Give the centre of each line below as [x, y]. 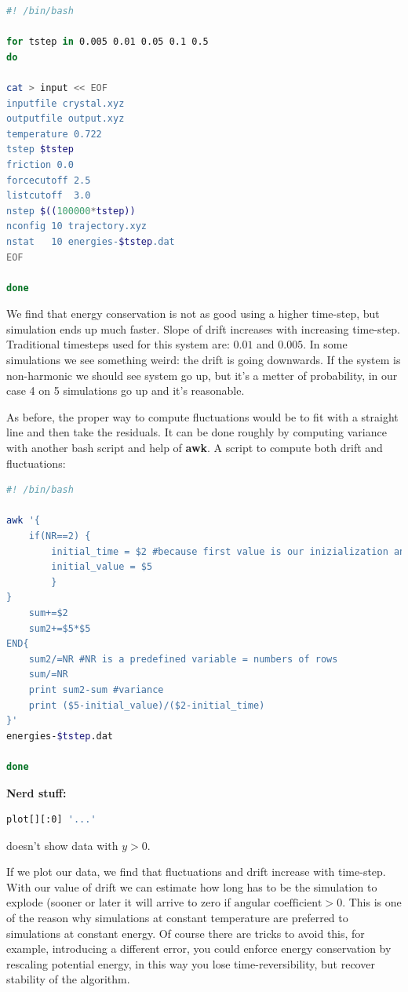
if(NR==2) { [60, 536]
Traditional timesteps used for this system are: [118, 344]
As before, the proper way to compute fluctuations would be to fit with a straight [202, 416]
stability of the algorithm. [68, 979]
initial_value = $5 [102, 567]
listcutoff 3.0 [49, 196]
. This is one [372, 902]
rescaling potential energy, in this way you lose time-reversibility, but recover [191, 963]
